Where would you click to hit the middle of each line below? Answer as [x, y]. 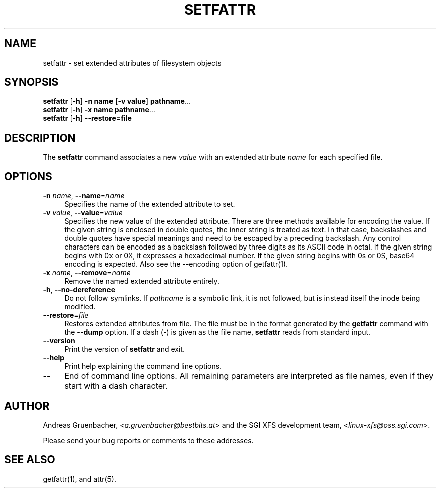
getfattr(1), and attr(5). [79, 479]
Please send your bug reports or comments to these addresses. [148, 440]
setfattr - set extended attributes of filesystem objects [132, 63]
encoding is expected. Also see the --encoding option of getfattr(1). [176, 264]
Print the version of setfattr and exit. [125, 349]
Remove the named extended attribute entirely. [142, 281]
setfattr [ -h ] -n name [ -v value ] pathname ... [117, 101]
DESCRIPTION [40, 138]
